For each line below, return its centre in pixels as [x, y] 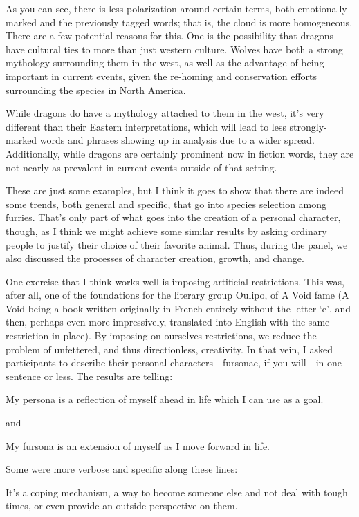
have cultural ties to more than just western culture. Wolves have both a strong [174, 49]
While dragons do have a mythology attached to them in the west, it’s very [165, 113]
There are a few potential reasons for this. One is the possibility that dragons [170, 36]
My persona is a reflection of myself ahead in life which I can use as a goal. [165, 399]
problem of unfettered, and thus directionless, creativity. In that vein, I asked [169, 349]
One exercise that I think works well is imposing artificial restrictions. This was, [175, 281]
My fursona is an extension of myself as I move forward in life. [138, 445]
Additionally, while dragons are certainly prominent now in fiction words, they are [180, 153]
